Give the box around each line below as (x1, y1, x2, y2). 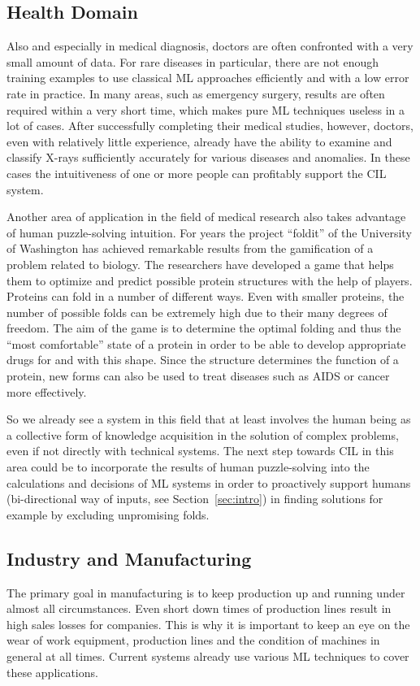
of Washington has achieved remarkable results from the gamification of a (6, 240, 374, 257)
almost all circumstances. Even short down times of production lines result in (6, 600, 392, 617)
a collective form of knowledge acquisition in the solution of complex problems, (6, 426, 399, 443)
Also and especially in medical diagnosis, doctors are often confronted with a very (6, 37, 414, 54)
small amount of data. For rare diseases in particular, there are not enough (6, 53, 379, 70)
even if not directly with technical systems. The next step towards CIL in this (6, 442, 394, 459)
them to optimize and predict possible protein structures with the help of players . (6, 271, 413, 289)
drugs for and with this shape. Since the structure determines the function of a (6, 351, 399, 368)
